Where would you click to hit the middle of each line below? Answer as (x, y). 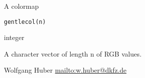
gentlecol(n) (25, 22)
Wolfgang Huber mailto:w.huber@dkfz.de (65, 70)
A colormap (21, 6)
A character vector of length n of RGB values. (73, 53)
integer (14, 37)
